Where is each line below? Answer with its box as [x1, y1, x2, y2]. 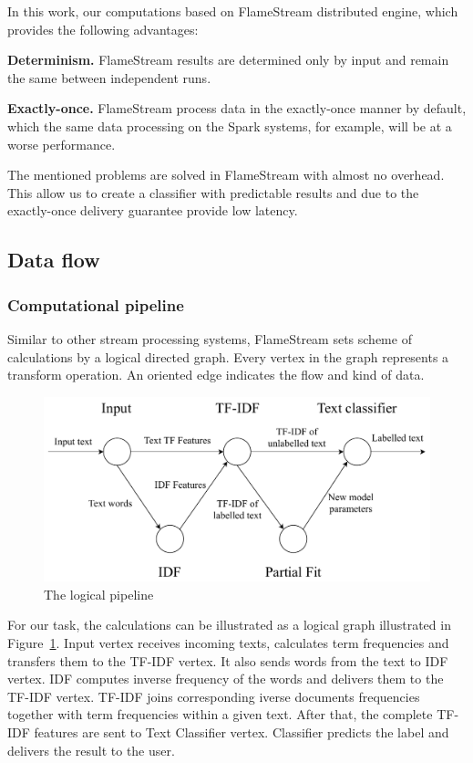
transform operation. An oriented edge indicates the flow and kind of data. [7, 365, 425, 384]
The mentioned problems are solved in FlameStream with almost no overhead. [7, 165, 445, 184]
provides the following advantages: [7, 19, 199, 38]
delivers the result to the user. [7, 740, 175, 759]
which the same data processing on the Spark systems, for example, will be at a [7, 116, 452, 135]
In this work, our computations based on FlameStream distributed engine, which [7, 2, 458, 20]
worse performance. [7, 134, 116, 153]
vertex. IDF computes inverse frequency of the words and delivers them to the [7, 669, 444, 688]
